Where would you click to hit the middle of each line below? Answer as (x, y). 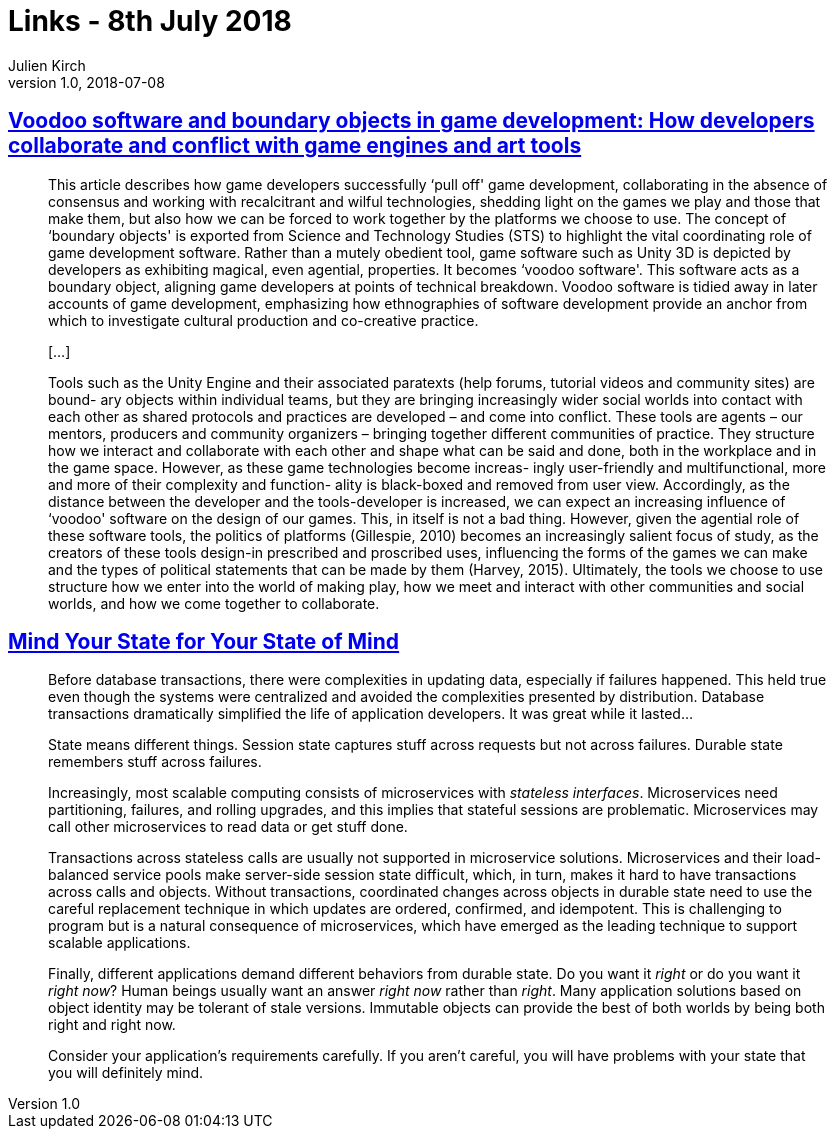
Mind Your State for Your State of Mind (204, 642)
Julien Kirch (47, 65)
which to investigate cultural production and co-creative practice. (263, 320)
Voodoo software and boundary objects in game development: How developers (411, 121)
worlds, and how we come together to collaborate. (214, 603)
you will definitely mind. (126, 1073)
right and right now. (112, 1025)
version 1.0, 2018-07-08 (86, 82)
